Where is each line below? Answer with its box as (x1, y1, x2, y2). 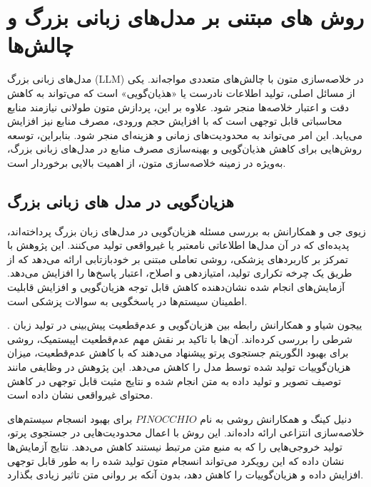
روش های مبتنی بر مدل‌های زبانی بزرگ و (7, 2, 365, 31)
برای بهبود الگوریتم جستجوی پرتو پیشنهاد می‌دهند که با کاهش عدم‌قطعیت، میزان (7, 345, 349, 360)
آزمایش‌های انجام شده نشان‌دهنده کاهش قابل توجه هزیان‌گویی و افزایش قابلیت (7, 280, 345, 294)
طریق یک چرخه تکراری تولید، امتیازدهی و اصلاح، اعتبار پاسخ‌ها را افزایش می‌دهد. (7, 265, 352, 280)
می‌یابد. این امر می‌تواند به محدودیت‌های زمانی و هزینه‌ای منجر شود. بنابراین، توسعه (7, 127, 363, 142)
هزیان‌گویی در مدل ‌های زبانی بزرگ (7, 190, 234, 212)
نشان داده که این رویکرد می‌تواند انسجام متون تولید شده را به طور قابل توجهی (7, 453, 345, 468)
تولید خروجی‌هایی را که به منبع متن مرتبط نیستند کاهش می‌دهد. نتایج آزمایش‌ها (7, 439, 342, 453)
